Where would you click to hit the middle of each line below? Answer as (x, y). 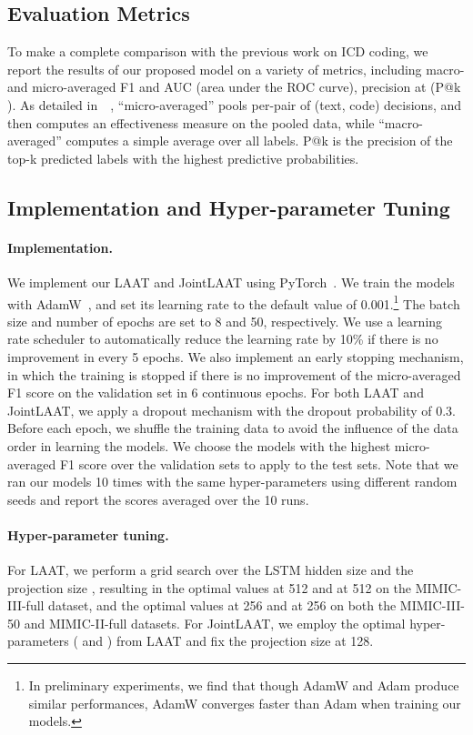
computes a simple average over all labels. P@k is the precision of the (259, 141)
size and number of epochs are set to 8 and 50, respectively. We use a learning (225, 321)
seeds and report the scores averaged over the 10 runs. (158, 499)
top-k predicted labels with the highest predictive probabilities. (183, 158)
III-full (26, 605)
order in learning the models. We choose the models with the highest (199, 445)
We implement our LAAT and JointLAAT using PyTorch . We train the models (231, 282)
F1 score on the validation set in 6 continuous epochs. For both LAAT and (216, 393)
